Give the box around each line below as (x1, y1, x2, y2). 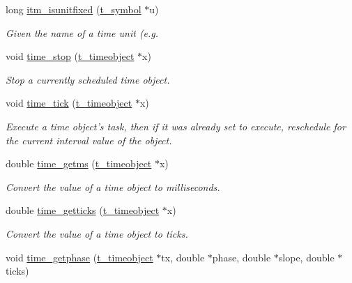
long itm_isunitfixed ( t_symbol (6, 2, 141, 16)
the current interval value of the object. (6, 132, 172, 147)
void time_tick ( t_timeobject (6, 95, 132, 110)
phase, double (212, 250, 271, 264)
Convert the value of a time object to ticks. (6, 226, 188, 240)
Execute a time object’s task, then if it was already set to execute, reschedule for (6, 118, 346, 133)
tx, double (161, 250, 205, 264)
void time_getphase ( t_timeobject (6, 250, 153, 264)
